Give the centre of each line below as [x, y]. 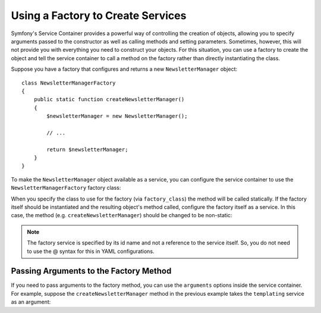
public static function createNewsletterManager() [109, 99]
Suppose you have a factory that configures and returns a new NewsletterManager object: [124, 69]
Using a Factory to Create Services [99, 15]
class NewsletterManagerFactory [69, 83]
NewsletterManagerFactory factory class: [66, 188]
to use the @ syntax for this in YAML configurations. [91, 251]
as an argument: [31, 302]
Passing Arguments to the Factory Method [91, 271]
